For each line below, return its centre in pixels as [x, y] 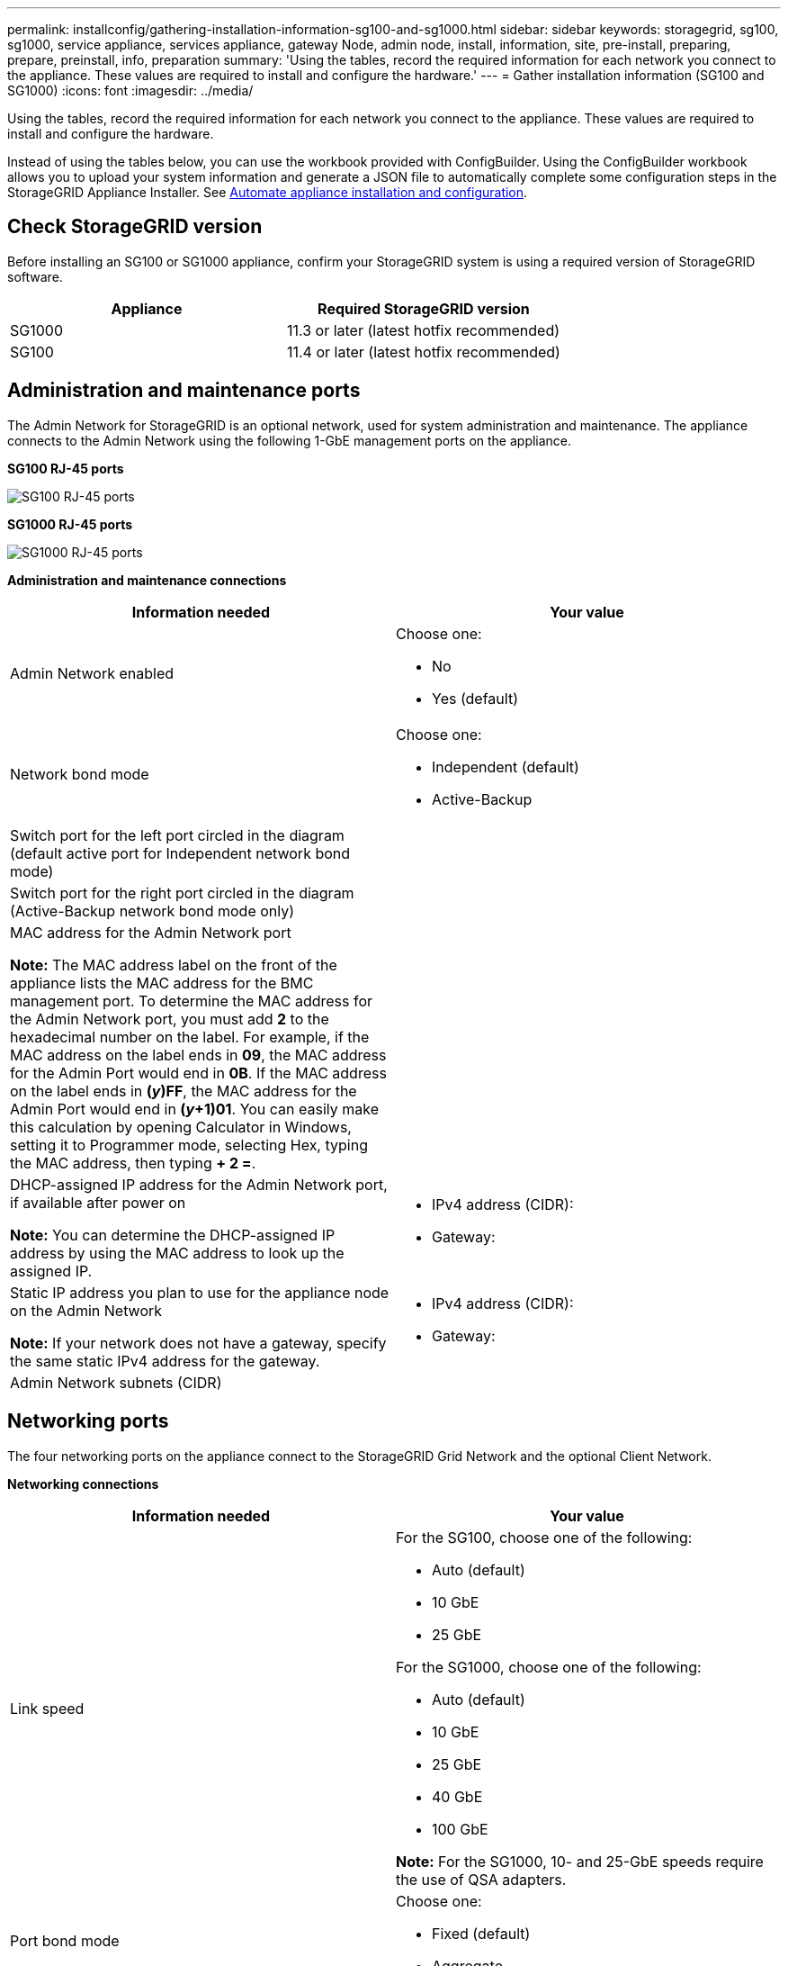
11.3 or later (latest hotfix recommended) [423, 330]
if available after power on [98, 1202]
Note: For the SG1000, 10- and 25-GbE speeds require [580, 1861]
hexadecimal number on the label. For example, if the [190, 1037]
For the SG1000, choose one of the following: [549, 1667]
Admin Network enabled [92, 673]
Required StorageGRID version [424, 308]
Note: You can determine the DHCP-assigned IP [173, 1235]
